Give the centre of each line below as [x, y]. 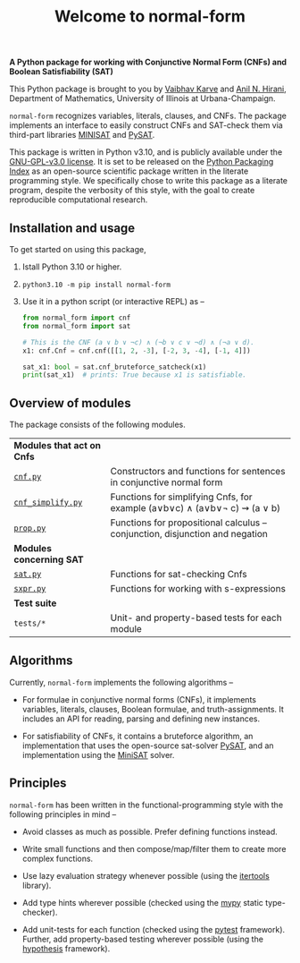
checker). [40, 912]
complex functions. [58, 858]
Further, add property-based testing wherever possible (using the [142, 939]
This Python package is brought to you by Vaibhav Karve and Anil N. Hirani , [148, 89]
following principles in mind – [63, 814]
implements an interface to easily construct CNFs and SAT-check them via [146, 125]
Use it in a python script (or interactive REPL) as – [113, 301]
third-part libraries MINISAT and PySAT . [82, 135]
